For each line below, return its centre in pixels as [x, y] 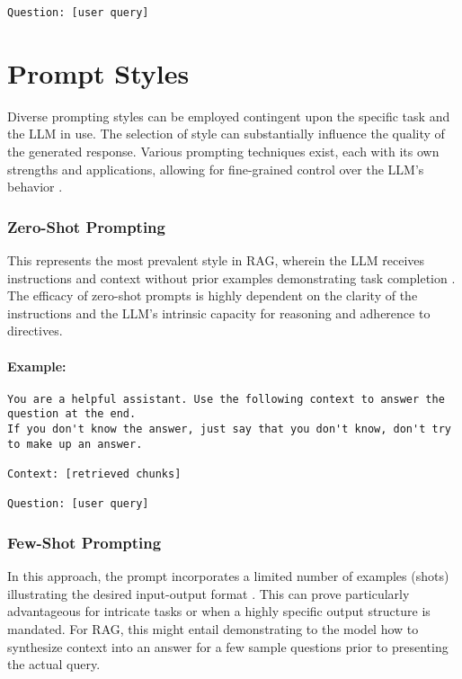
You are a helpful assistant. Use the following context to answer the [226, 399]
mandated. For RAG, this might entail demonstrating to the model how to [213, 628]
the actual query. [54, 664]
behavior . [35, 187]
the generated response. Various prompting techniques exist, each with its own [223, 151]
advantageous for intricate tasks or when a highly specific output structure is [219, 611]
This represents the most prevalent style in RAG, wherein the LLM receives [216, 259]
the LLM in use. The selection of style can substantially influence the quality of [226, 134]
